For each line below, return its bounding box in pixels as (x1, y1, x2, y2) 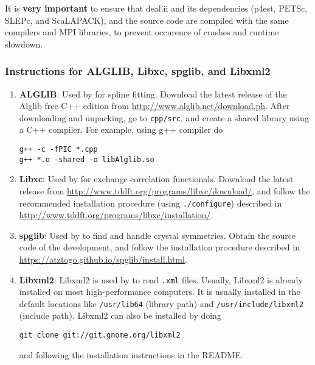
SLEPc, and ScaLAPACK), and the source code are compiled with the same (5, 13, 289, 26)
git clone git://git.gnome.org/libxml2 (19, 331, 181, 340)
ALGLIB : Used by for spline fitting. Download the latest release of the (19, 87, 287, 100)
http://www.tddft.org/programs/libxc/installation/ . (19, 208, 213, 221)
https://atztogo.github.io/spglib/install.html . (19, 252, 187, 265)
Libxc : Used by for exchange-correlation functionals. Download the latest (19, 172, 294, 185)
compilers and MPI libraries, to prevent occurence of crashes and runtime (5, 26, 279, 38)
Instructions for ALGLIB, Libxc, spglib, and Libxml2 (5, 63, 271, 79)
